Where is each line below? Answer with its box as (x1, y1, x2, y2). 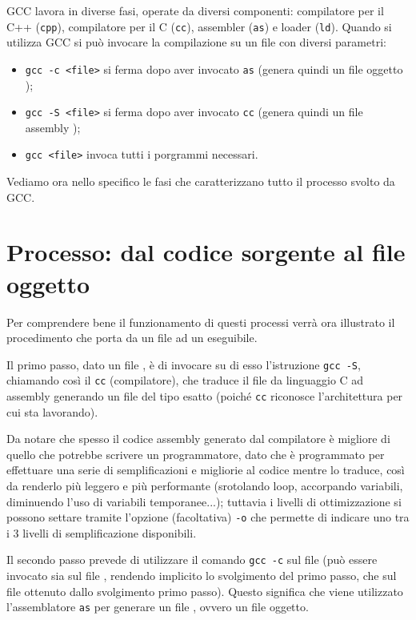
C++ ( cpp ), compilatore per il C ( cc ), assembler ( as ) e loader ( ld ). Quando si (6, 18, 392, 34)
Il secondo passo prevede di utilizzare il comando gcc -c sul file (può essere (6, 551, 378, 568)
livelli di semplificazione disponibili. (22, 524, 197, 541)
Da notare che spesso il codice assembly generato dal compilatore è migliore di (6, 430, 390, 447)
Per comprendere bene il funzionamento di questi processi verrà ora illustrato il (6, 313, 395, 330)
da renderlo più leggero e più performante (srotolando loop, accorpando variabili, (6, 477, 403, 494)
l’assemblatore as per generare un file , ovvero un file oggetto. (6, 598, 309, 615)
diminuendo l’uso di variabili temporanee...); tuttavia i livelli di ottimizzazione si (6, 493, 402, 509)
